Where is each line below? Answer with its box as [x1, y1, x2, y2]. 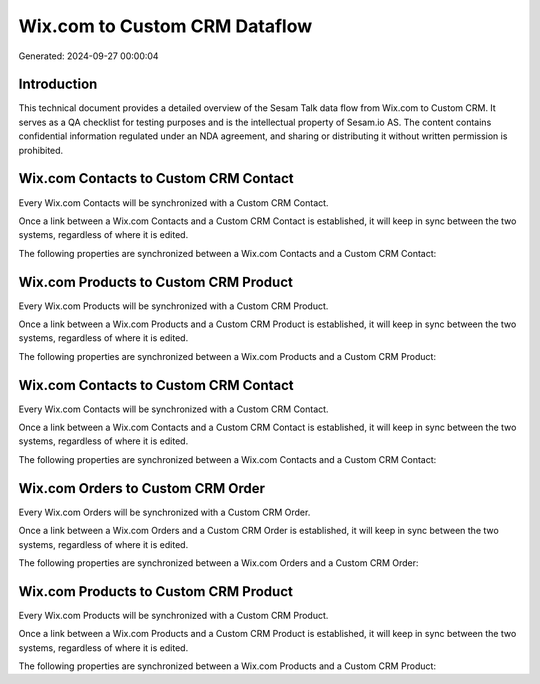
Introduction [18, 76, 98, 93]
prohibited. [18, 144, 64, 156]
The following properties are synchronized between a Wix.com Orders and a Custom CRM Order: [18, 556, 419, 569]
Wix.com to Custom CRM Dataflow [18, 15, 313, 37]
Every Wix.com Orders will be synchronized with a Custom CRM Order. [18, 506, 311, 518]
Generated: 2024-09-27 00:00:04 [18, 50, 159, 62]
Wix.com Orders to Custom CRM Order [18, 480, 265, 497]
